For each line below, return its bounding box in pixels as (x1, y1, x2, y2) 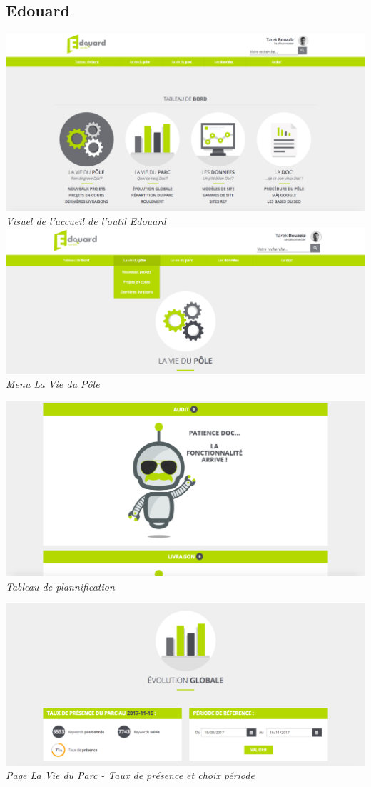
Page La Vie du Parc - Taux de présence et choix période (6, 768, 255, 783)
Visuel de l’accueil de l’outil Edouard (6, 213, 166, 228)
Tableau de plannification (6, 578, 115, 593)
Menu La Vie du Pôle (6, 376, 100, 391)
